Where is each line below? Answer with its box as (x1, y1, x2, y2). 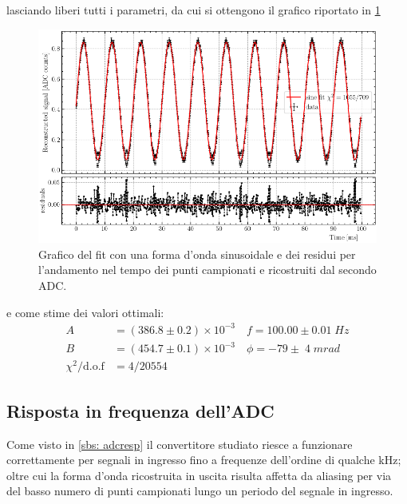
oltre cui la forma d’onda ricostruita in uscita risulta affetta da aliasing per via (6, 466, 392, 483)
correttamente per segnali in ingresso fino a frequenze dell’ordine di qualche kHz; (6, 451, 401, 468)
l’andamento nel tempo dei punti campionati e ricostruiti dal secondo (38, 261, 377, 278)
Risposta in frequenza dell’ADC (6, 398, 275, 423)
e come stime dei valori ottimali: (6, 304, 164, 320)
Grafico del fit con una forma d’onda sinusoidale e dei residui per (38, 245, 356, 262)
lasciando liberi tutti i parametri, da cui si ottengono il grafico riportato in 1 (6, 2, 381, 18)
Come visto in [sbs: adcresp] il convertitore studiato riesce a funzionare (6, 435, 353, 452)
